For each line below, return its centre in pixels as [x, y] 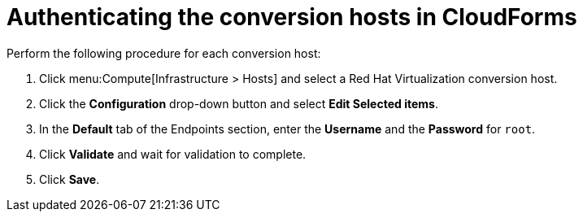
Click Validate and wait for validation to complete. [173, 154]
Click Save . [70, 179]
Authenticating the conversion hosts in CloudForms [292, 17]
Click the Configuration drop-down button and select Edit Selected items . [239, 103]
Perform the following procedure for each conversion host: [164, 53]
